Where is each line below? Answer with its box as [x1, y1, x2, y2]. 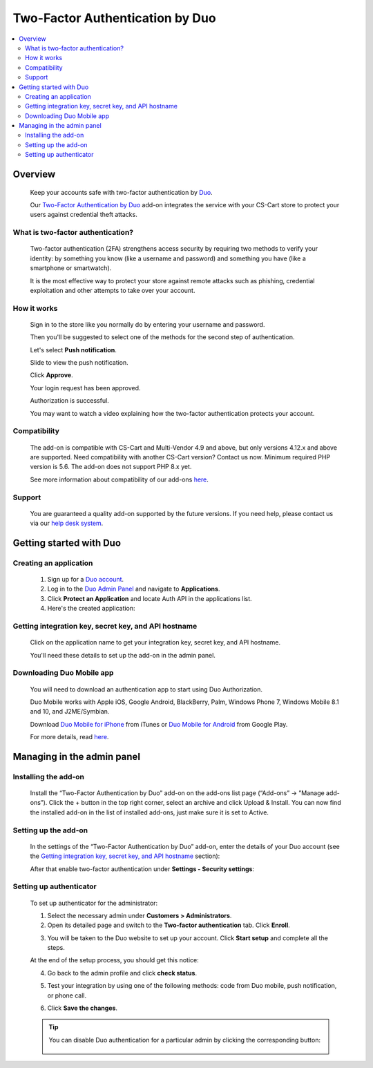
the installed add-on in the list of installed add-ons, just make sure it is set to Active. [30, 808, 269, 817]
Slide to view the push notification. [30, 359, 129, 367]
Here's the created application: [47, 604, 135, 613]
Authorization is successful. [30, 397, 110, 405]
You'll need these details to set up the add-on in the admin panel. [30, 651, 216, 659]
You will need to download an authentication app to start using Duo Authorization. [30, 685, 262, 694]
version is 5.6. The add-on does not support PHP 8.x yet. [30, 463, 192, 471]
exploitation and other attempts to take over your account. [30, 286, 195, 294]
